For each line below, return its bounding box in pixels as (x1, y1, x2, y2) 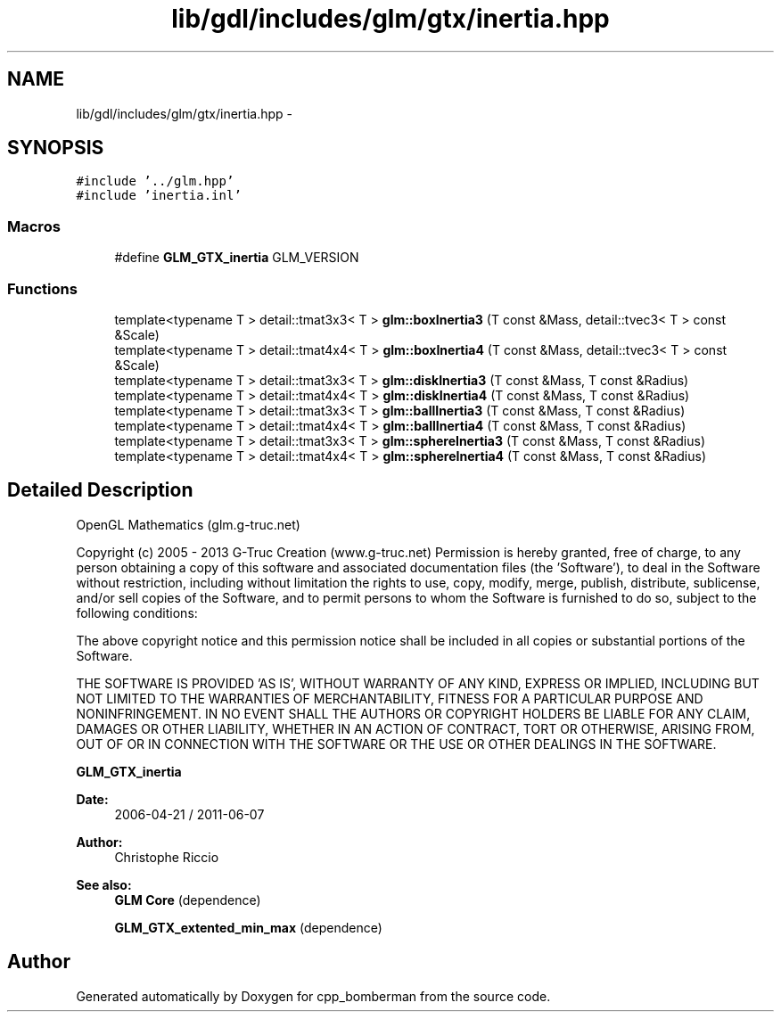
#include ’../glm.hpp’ (76, 174, 234, 189)
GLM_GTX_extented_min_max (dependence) (114, 919, 382, 935)
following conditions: (76, 604, 198, 620)
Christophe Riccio (114, 849, 219, 865)
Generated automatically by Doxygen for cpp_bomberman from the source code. (76, 988, 551, 1004)
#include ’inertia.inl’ (76, 188, 242, 203)
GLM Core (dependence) (114, 892, 261, 908)
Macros (7, 217, 61, 235)
